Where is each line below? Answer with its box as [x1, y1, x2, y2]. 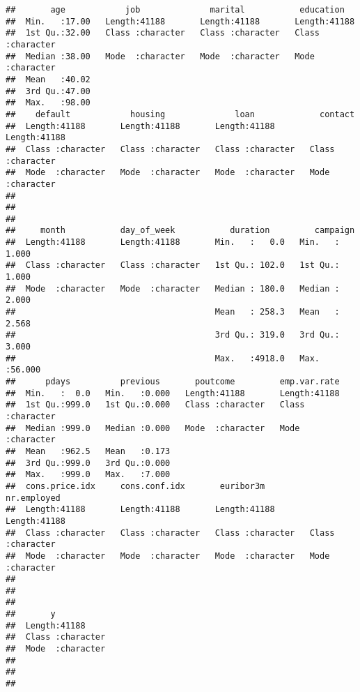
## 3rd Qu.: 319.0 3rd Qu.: [6, 330, 340, 340]
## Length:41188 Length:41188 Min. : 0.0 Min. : [6, 237, 340, 248]
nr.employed [6, 492, 61, 503]
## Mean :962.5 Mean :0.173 [6, 446, 171, 456]
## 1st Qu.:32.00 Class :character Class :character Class [6, 28, 320, 38]
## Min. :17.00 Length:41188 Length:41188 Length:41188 [6, 16, 355, 27]
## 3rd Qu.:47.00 [6, 86, 91, 96]
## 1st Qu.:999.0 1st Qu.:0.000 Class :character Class [6, 400, 305, 410]
